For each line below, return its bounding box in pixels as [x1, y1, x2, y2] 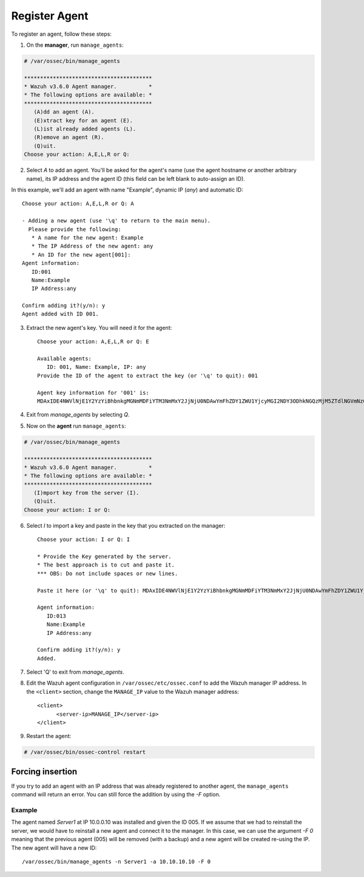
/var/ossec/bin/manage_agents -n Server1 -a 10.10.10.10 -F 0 [22, 858, 211, 865]
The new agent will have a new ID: [11, 844, 97, 852]
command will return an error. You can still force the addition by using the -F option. [11, 791, 221, 798]
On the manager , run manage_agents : [26, 41, 124, 49]
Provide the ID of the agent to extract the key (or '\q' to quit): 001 [37, 372, 258, 379]
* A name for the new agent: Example [31, 234, 144, 241]
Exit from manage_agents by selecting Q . [26, 411, 130, 418]
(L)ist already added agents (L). [33, 126, 136, 133]
